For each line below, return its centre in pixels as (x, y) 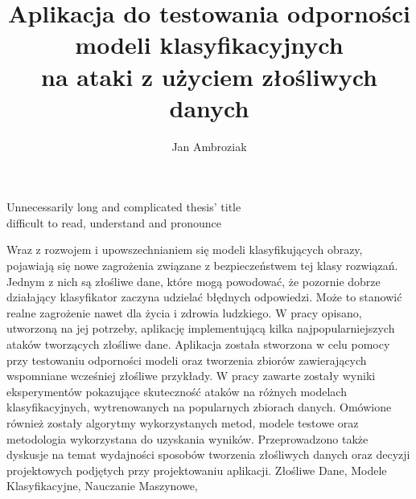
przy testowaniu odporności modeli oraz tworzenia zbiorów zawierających (187, 360)
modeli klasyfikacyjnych (209, 45)
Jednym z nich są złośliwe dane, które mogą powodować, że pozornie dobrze (194, 281)
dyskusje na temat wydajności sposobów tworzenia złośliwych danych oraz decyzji (208, 454)
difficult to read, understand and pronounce (114, 222)
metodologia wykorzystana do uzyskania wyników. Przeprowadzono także (187, 438)
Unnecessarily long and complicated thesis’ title (124, 207)
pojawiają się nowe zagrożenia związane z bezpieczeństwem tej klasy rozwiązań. (202, 266)
